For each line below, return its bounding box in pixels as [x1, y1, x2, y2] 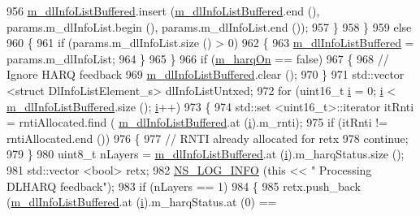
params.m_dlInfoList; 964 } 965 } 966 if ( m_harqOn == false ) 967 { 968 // [6, 50, 389, 67]
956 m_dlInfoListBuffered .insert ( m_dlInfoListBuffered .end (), [6, 2, 320, 19]
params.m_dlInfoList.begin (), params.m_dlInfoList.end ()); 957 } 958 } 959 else [6, 18, 412, 35]
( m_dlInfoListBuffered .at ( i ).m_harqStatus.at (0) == [6, 193, 277, 210]
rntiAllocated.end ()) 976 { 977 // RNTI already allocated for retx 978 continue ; [6, 129, 409, 146]
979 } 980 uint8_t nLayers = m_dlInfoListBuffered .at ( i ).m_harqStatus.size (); [6, 145, 405, 162]
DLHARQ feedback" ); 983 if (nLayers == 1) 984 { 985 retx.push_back [6, 177, 361, 194]
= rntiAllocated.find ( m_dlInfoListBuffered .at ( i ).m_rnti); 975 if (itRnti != [6, 114, 388, 131]
